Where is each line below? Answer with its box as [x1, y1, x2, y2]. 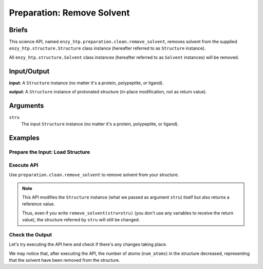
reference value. [22, 201, 56, 207]
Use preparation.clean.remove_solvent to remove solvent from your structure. [9, 172, 179, 178]
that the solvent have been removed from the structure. [9, 257, 120, 263]
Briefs [9, 26, 28, 34]
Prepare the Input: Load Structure [9, 149, 90, 156]
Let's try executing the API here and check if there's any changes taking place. [9, 241, 168, 248]
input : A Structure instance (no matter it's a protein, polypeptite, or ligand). [9, 80, 164, 86]
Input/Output [9, 67, 50, 75]
